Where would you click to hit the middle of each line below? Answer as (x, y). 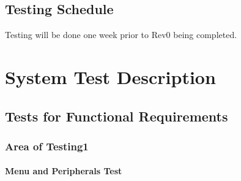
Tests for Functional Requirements (117, 116)
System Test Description (110, 76)
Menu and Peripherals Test (64, 171)
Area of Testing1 (47, 146)
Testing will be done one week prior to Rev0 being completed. (121, 35)
